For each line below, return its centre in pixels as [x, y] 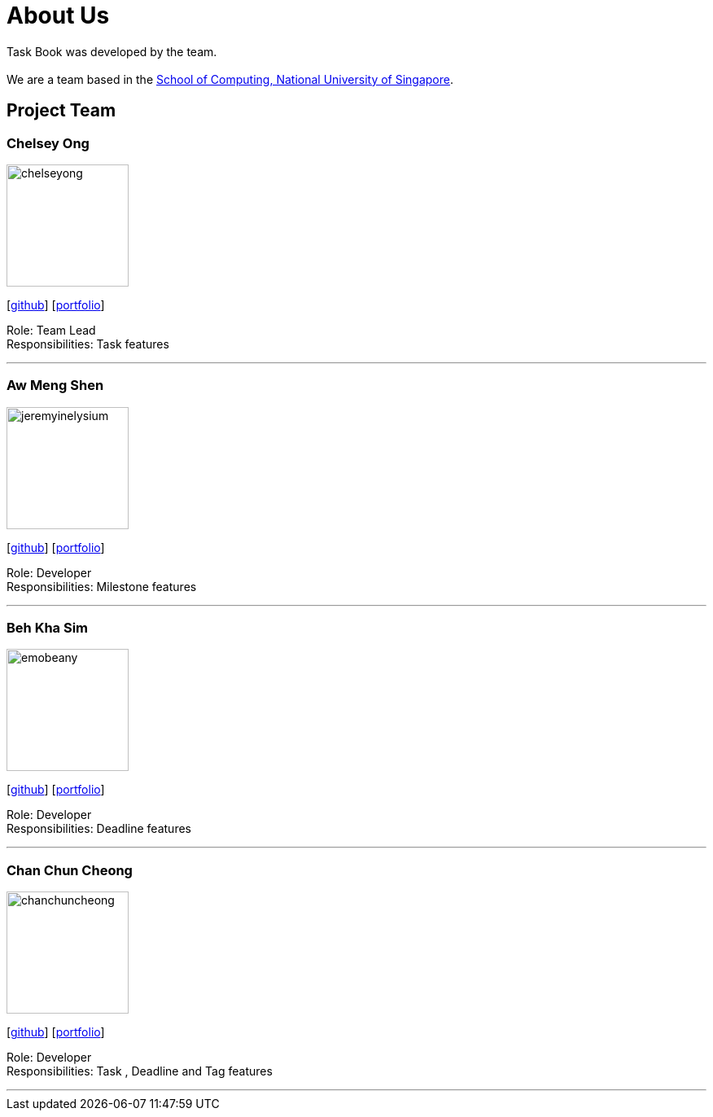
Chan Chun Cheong [70, 870]
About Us [58, 15]
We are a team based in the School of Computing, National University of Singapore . [230, 79]
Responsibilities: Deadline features [99, 829]
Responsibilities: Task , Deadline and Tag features [140, 1071]
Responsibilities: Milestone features [102, 586]
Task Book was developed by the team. [112, 51]
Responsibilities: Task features [88, 344]
